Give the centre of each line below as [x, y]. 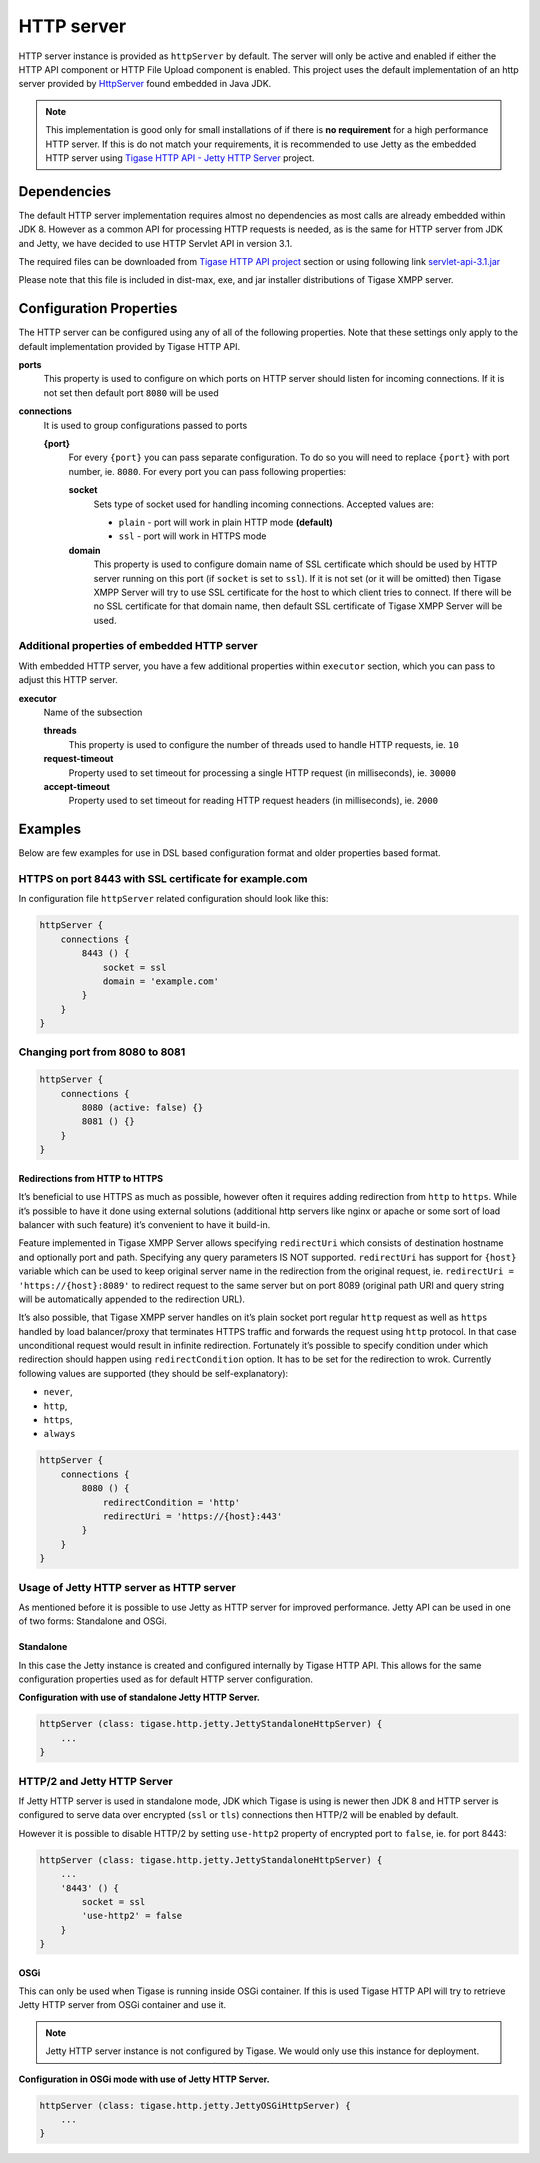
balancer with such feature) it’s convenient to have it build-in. [144, 1224]
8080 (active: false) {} [142, 1108]
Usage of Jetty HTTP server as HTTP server [127, 1587]
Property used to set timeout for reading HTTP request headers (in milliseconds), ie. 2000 [253, 801]
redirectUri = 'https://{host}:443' [192, 1516]
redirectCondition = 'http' [171, 1502]
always [59, 1434]
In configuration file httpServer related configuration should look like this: [173, 899]
